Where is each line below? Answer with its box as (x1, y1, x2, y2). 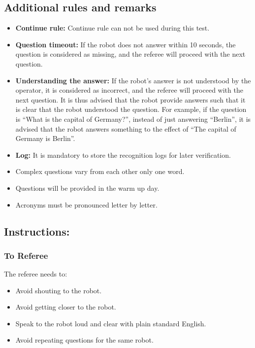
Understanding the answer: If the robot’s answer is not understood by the (15, 75, 251, 85)
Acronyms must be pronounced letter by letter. (15, 199, 158, 209)
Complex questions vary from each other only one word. (15, 166, 185, 176)
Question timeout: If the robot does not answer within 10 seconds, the (15, 39, 236, 49)
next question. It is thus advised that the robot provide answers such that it (15, 94, 246, 104)
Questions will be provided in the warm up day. (15, 182, 159, 193)
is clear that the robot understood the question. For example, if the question (15, 104, 247, 114)
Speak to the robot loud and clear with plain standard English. (15, 318, 206, 328)
